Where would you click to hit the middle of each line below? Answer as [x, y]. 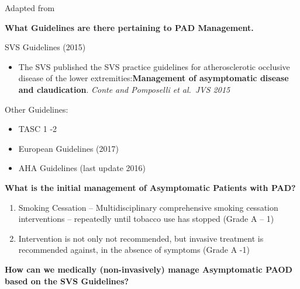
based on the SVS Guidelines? [67, 281]
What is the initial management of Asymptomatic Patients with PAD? [150, 187]
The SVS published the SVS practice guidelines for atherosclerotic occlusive [154, 66]
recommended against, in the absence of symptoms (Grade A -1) [134, 250]
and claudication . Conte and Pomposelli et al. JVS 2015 [124, 89]
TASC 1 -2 [38, 129]
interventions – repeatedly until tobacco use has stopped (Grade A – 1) [146, 219]
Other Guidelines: [37, 109]
